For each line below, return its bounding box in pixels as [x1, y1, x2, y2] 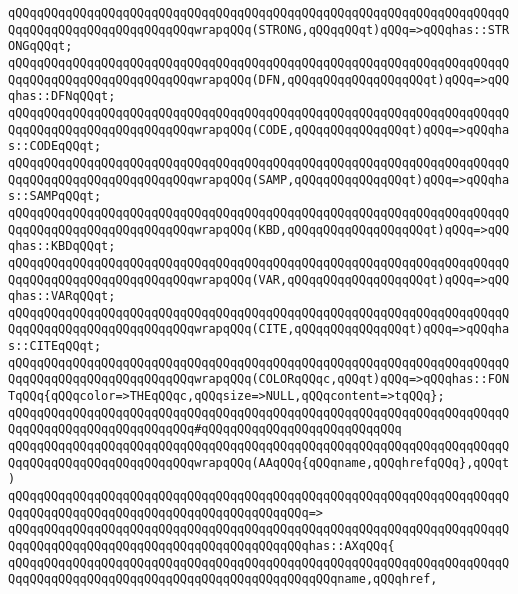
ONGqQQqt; [8, 39, 73, 54]
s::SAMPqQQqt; [8, 189, 102, 204]
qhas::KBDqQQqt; [8, 239, 116, 254]
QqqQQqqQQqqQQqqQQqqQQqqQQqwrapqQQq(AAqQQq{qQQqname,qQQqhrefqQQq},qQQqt [8, 455, 510, 470]
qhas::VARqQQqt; [8, 289, 116, 304]
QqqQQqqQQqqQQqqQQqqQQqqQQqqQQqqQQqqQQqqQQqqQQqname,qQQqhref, [8, 572, 438, 587]
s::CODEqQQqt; [8, 139, 102, 154]
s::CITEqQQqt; [8, 339, 102, 354]
